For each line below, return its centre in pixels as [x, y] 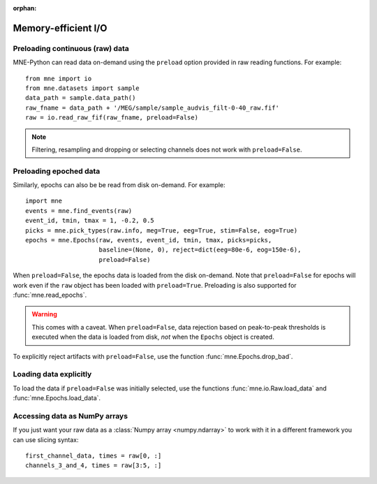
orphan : [25, 8]
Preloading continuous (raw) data [71, 48]
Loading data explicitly [52, 374]
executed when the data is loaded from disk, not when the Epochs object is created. [153, 337]
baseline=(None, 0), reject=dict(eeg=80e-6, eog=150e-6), [200, 250]
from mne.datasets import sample [82, 88]
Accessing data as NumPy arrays [71, 416]
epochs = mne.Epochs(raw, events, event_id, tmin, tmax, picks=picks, [149, 240]
